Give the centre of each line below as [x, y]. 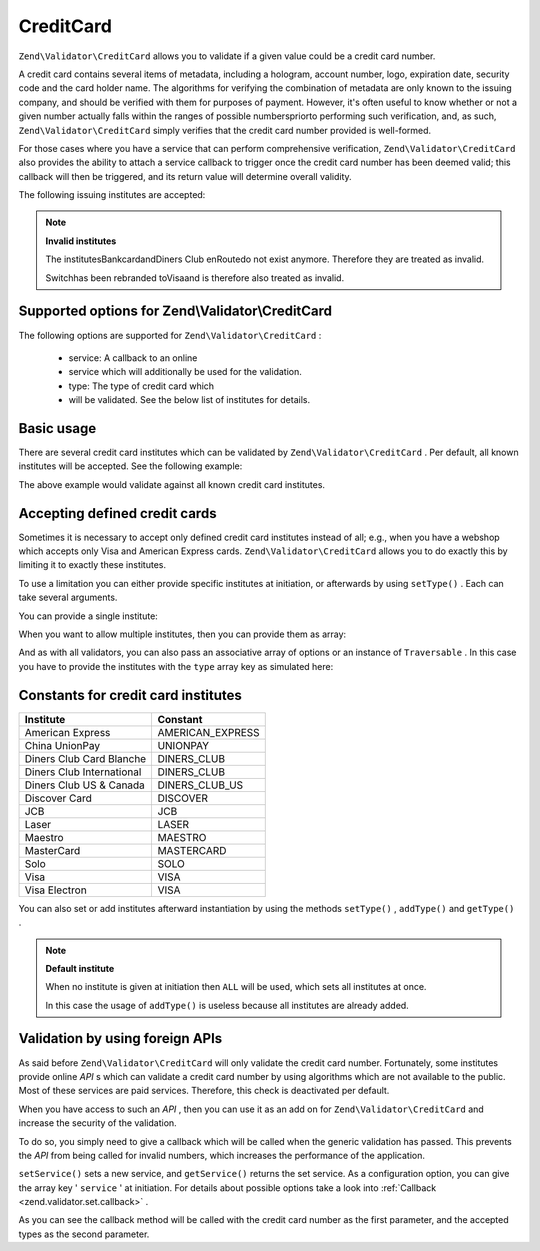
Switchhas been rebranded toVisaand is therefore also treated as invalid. [195, 277]
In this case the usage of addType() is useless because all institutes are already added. [227, 1005]
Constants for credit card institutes [130, 695]
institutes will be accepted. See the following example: [130, 466]
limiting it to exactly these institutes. [92, 565]
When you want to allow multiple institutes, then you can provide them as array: [182, 634]
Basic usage [57, 428]
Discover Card [58, 798]
